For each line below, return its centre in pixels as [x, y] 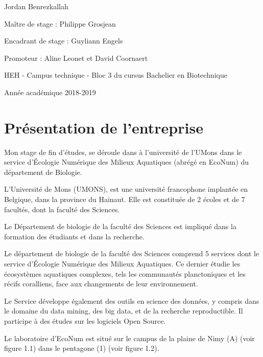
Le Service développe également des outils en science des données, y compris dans [132, 300]
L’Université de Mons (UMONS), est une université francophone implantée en [126, 189]
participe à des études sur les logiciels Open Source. [85, 321]
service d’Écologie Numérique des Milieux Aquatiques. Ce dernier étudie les [122, 264]
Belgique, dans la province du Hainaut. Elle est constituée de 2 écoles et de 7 [125, 199]
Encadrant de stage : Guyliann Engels [64, 41]
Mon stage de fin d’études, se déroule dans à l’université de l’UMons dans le [123, 152]
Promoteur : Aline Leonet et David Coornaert [76, 58]
